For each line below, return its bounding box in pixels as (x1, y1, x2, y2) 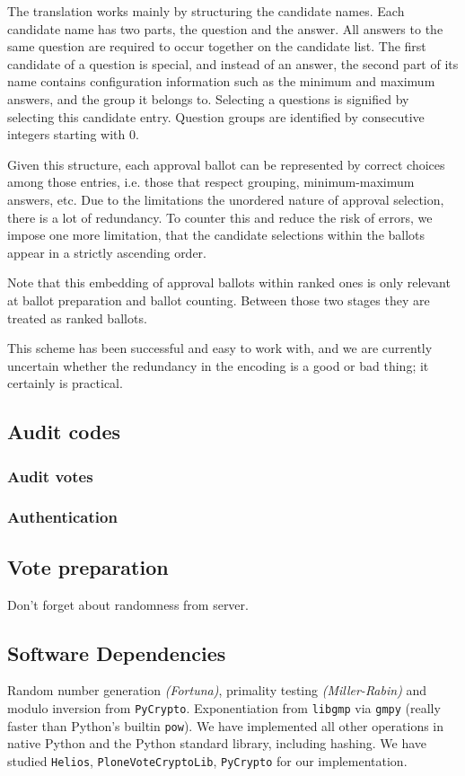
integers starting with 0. (7, 125, 139, 144)
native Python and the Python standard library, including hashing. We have (7, 734, 427, 753)
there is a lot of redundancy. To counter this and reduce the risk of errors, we (7, 207, 433, 226)
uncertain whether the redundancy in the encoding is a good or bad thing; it (7, 356, 429, 375)
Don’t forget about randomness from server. (7, 595, 249, 613)
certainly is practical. (7, 374, 123, 392)
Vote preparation (7, 552, 169, 580)
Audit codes (7, 418, 121, 445)
